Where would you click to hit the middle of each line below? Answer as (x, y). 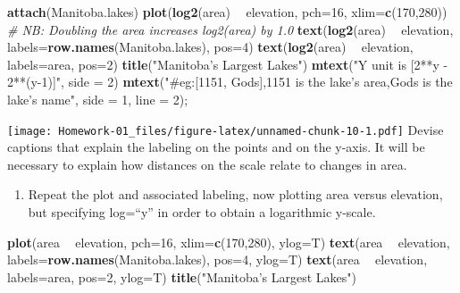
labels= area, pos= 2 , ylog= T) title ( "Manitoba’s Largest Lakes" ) (182, 276)
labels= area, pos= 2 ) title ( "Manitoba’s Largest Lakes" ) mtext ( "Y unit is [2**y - (228, 64)
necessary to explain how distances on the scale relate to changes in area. (207, 164)
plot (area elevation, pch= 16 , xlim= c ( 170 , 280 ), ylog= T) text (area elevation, (229, 242)
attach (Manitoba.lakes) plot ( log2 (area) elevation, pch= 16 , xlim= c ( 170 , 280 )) (227, 12)
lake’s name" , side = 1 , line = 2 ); (98, 99)
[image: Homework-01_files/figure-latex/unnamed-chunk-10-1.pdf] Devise (226, 129)
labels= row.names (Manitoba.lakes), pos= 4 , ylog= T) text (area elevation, (217, 260)
